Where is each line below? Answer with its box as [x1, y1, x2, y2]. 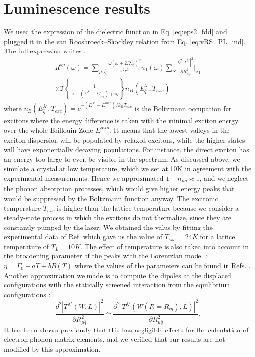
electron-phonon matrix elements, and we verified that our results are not [4, 334, 225, 344]
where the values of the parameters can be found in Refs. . [74, 260, 251, 271]
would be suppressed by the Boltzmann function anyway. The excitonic [4, 193, 218, 203]
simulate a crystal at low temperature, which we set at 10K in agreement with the [4, 163, 252, 174]
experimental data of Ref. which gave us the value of [4, 231, 162, 242]
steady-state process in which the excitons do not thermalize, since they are [4, 212, 231, 223]
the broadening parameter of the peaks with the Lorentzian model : [4, 251, 207, 261]
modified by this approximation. [4, 343, 101, 354]
